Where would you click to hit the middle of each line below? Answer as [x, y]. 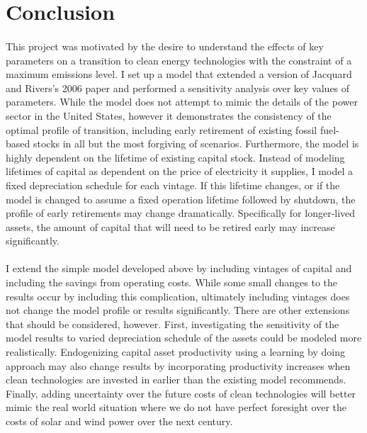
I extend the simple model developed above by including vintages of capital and [179, 268]
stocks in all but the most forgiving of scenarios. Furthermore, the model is [196, 144]
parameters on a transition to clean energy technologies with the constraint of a [179, 60]
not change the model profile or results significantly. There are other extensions [178, 310]
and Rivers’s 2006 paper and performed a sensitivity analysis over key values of [178, 88]
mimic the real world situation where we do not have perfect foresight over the [176, 407]
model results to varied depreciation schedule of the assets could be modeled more [184, 338]
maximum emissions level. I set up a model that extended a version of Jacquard [179, 74]
